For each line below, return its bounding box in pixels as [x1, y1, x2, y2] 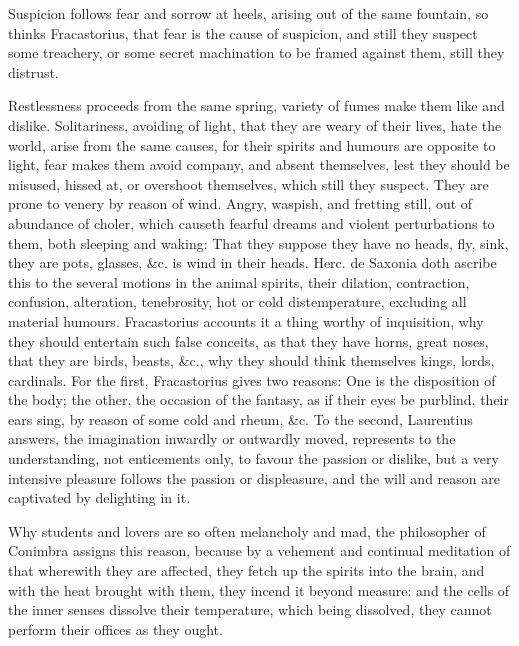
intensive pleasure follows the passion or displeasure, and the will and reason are [8, 467, 500, 488]
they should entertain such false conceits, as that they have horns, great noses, [8, 330, 489, 351]
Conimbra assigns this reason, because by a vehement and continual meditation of [8, 540, 511, 561]
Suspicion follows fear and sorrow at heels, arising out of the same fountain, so [8, 3, 489, 23]
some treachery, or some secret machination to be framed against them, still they [8, 42, 505, 63]
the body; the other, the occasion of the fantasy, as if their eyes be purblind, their [8, 389, 510, 410]
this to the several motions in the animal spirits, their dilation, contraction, [8, 271, 470, 292]
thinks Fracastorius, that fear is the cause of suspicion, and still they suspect [8, 22, 478, 43]
